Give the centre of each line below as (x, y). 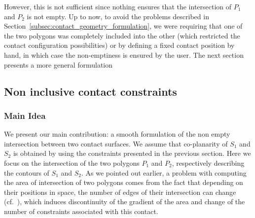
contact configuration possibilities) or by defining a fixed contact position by (119, 45)
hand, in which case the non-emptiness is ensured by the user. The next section (124, 54)
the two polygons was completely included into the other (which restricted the (122, 35)
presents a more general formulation (58, 64)
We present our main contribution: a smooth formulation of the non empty (117, 134)
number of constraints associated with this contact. (81, 211)
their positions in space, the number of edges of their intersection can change (120, 192)
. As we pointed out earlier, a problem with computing (164, 172)
